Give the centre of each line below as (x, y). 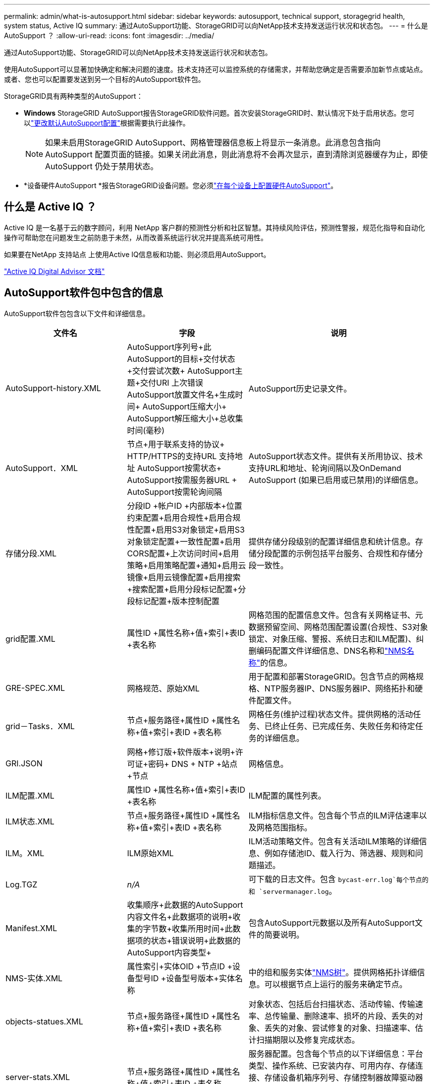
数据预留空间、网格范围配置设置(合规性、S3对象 (338, 627)
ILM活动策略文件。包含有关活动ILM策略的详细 (334, 841)
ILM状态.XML (30, 821)
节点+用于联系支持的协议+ (176, 444)
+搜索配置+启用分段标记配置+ (183, 589)
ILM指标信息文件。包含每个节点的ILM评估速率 (334, 815)
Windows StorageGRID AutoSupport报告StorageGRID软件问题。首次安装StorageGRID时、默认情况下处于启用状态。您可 (219, 113)
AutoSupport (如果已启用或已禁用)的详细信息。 (336, 480)
